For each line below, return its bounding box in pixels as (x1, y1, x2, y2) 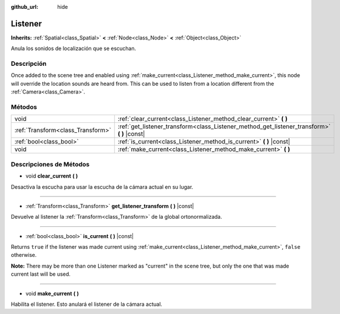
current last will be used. (11, 270, 71, 278)
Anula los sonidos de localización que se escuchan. (11, 45, 136, 52)
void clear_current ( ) (25, 172, 78, 179)
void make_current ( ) (25, 290, 79, 297)
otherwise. (11, 252, 37, 259)
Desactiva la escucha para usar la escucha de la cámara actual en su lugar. (11, 183, 194, 191)
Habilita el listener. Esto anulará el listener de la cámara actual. (11, 300, 162, 308)
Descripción (11, 59, 47, 68)
